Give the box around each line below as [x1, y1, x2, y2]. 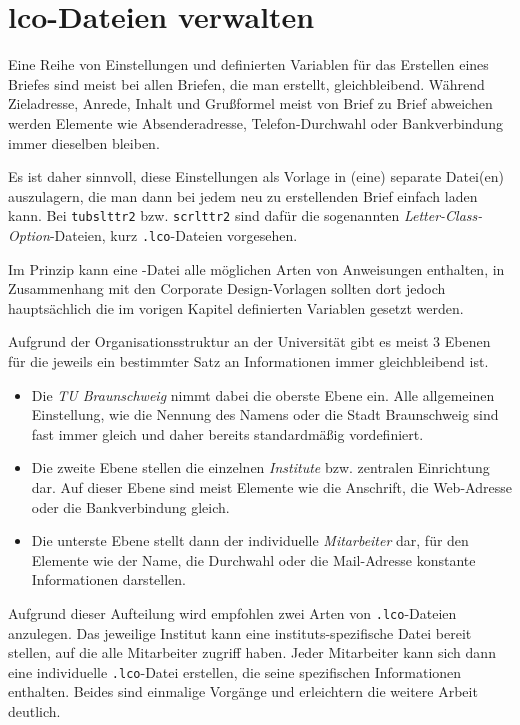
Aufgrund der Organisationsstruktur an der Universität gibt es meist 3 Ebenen [8, 331, 491, 352]
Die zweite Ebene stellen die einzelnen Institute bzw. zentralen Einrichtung [31, 457, 490, 478]
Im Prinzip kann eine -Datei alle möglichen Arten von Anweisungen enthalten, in [8, 258, 505, 279]
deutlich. [8, 701, 61, 721]
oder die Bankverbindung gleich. [31, 496, 230, 517]
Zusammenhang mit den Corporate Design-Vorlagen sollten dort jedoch [8, 278, 446, 299]
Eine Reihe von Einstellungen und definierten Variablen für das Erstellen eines [8, 54, 489, 75]
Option [8, 224, 50, 245]
